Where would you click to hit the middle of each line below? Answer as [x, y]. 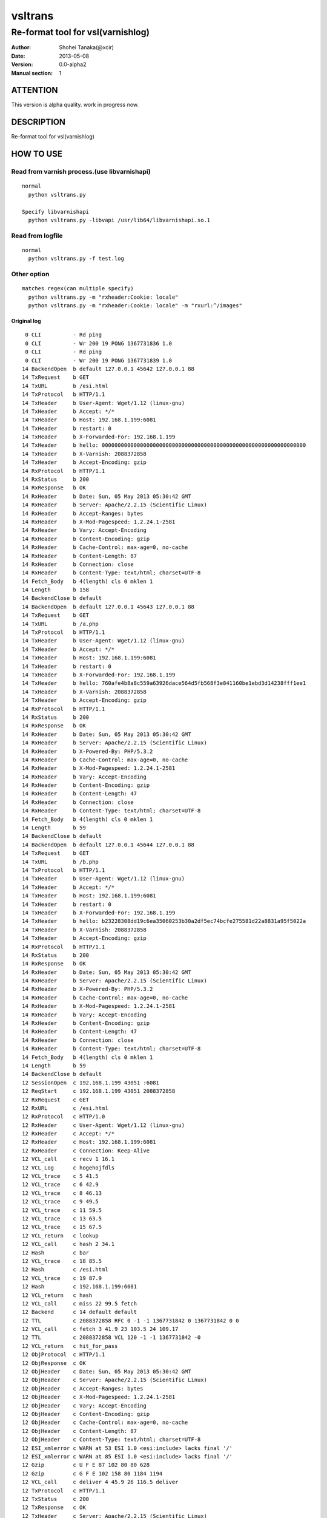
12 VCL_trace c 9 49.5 [61, 1202]
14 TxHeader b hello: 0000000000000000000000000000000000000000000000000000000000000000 [164, 445]
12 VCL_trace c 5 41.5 [61, 1176]
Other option [30, 274]
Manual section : [32, 73]
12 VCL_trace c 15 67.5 [62, 1227]
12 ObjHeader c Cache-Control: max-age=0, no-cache [105, 1423]
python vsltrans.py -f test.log [76, 259]
